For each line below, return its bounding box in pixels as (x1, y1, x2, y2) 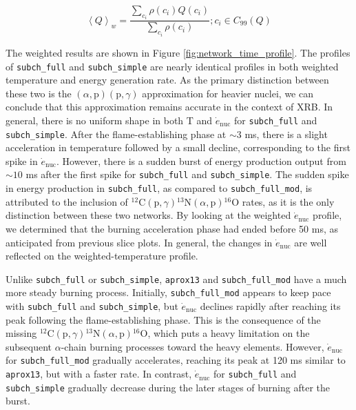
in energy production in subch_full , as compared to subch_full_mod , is (6, 181, 313, 195)
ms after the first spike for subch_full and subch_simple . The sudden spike (25, 167, 349, 182)
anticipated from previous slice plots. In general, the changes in (6, 235, 273, 249)
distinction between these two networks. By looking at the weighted (6, 208, 291, 222)
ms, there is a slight (244, 126, 328, 141)
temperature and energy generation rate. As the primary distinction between (6, 72, 329, 87)
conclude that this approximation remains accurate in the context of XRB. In (6, 99, 333, 114)
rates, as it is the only (242, 194, 335, 208)
